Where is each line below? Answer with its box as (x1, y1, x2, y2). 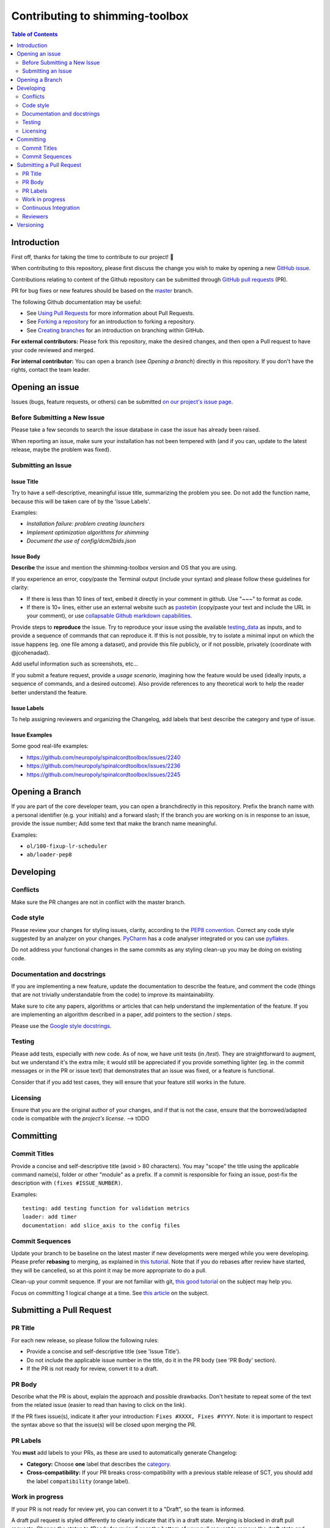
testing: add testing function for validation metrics (22, 1205, 190, 1212)
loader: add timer (22, 1213, 78, 1221)
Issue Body (11, 553, 41, 560)
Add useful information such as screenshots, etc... (11, 660, 139, 667)
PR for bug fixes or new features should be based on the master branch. (11, 287, 194, 295)
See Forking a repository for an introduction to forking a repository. (26, 318, 196, 325)
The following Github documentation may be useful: (11, 298, 142, 306)
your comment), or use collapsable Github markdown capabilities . (26, 612, 193, 620)
